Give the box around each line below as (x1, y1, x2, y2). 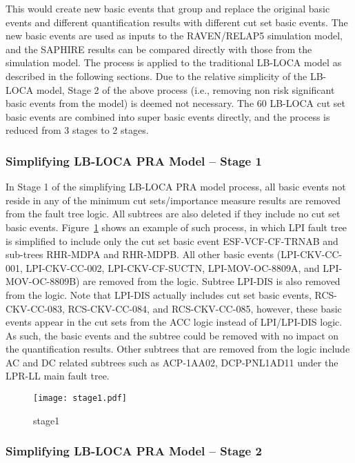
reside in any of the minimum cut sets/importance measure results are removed (6, 193, 341, 207)
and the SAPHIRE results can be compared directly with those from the (6, 41, 312, 56)
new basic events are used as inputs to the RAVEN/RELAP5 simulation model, (6, 28, 343, 43)
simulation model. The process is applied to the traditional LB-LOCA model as (6, 55, 342, 70)
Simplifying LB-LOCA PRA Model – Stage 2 (6, 442, 262, 460)
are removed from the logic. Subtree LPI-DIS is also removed (83, 274, 341, 288)
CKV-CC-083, (6, 301, 65, 315)
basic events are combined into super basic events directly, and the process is (6, 109, 330, 124)
